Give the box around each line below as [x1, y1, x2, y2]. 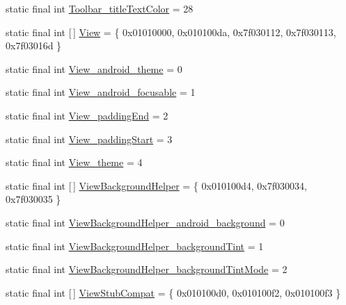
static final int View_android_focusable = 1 [6, 85, 196, 99]
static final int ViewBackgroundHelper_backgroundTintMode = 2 [6, 262, 288, 277]
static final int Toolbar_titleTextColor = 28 [6, 1, 194, 15]
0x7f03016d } [6, 38, 62, 53]
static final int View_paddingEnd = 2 [6, 108, 168, 122]
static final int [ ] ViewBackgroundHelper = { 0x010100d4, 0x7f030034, [6, 178, 307, 192]
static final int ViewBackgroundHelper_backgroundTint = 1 [6, 238, 264, 253]
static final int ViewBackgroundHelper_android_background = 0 [6, 215, 285, 229]
